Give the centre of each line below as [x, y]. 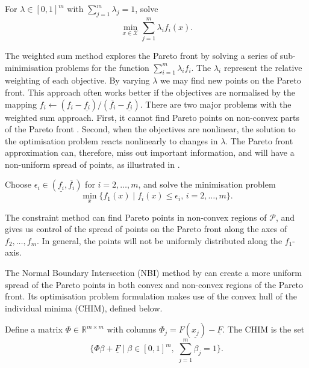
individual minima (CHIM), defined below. [84, 308]
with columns [132, 329]
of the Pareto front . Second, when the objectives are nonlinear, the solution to [150, 129]
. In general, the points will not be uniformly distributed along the [160, 240]
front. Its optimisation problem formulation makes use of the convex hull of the [151, 296]
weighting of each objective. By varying [77, 80]
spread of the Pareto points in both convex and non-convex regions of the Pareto [154, 284]
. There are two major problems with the [216, 104]
